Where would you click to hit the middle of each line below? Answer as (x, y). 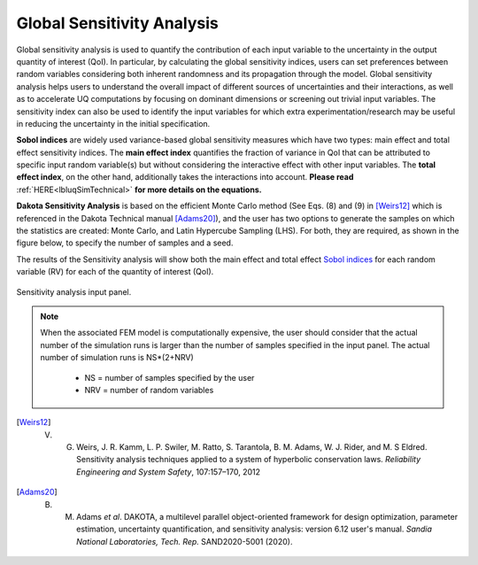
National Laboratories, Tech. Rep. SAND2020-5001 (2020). (185, 541)
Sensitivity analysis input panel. (74, 291)
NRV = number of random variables (149, 390)
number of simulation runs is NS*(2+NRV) (117, 358)
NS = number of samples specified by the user (170, 377)
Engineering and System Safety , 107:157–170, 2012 (169, 472)
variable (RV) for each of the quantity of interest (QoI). (115, 272)
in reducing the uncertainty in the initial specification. (113, 123)
